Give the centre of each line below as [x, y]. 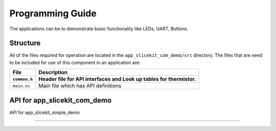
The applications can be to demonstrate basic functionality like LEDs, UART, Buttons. [99, 29]
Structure [25, 43]
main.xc [21, 86]
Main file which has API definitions [80, 86]
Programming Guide [53, 13]
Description [53, 73]
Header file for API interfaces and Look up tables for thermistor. [117, 79]
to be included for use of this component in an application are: [75, 62]
